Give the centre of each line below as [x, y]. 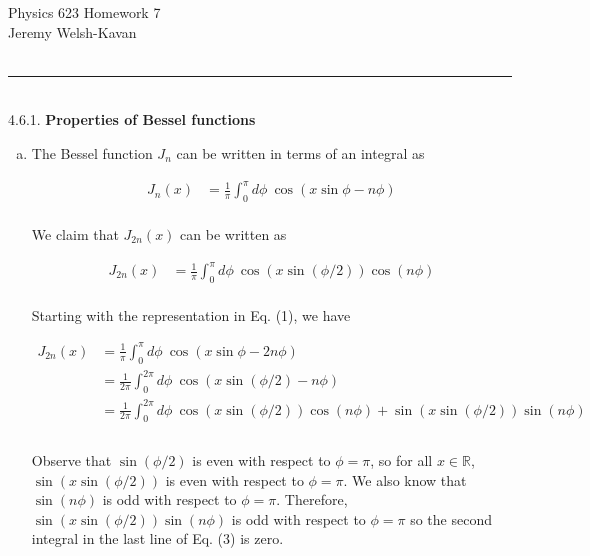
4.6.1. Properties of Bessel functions [132, 119]
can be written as [233, 233]
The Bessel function [92, 152]
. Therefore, [312, 499]
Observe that [71, 460]
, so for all [401, 460]
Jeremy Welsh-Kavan [72, 31]
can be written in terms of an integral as [300, 152]
